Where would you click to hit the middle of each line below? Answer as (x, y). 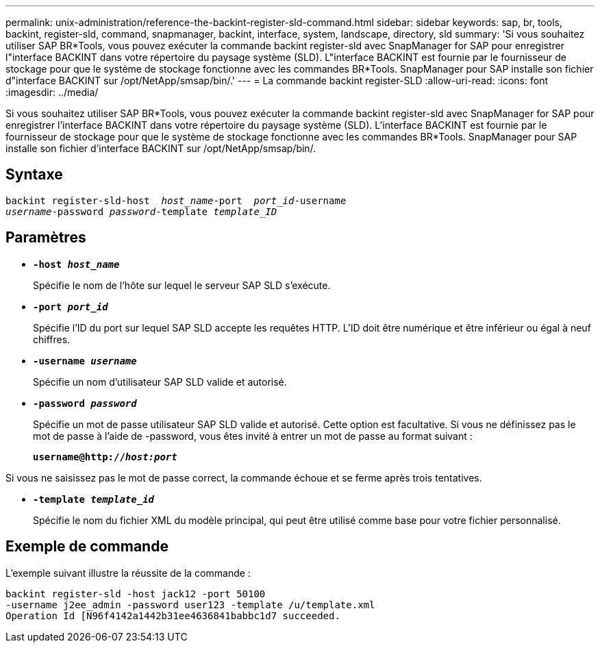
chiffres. (52, 339)
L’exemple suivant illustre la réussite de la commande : (128, 573)
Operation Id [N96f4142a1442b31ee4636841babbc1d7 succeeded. (173, 615)
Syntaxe (34, 175)
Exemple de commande (87, 547)
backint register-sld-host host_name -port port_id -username (176, 200)
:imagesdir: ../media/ (52, 92)
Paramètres (46, 238)
